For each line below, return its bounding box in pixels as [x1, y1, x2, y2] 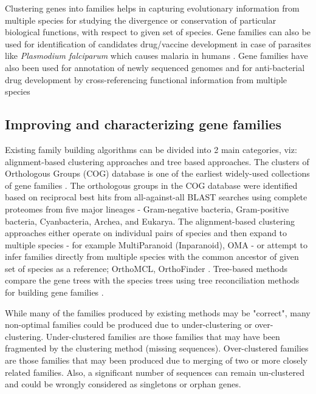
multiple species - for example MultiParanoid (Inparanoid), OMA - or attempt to [5, 238, 307, 251]
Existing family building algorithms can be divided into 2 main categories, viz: [5, 143, 297, 155]
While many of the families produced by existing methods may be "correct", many [5, 306, 311, 319]
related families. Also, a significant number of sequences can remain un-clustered [5, 365, 304, 378]
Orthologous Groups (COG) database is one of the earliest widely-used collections [5, 167, 310, 180]
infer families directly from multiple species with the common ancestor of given [5, 250, 299, 263]
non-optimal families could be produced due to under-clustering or [5, 318, 252, 331]
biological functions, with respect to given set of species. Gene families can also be [5, 25, 311, 38]
